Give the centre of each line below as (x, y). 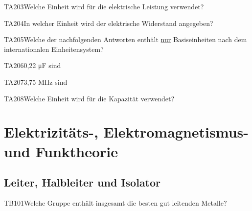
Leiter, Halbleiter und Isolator (82, 182)
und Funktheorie (61, 151)
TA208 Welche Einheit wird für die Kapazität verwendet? (89, 98)
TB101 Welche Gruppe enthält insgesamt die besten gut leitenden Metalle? (115, 202)
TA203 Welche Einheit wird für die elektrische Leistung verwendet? (104, 6)
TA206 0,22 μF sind (33, 65)
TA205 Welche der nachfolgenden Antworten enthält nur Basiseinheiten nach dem (126, 39)
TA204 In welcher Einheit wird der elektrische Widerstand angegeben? (109, 23)
